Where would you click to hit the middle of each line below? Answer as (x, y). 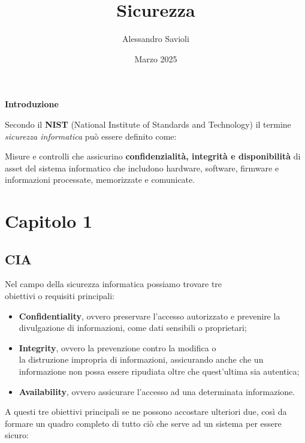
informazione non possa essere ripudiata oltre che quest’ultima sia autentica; (159, 371)
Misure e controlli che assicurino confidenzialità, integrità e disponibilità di (153, 156)
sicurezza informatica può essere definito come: (91, 136)
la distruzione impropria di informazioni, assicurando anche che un (141, 359)
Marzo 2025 (156, 58)
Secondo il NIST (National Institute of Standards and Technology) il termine (148, 124)
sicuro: (17, 435)
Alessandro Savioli (156, 39)
